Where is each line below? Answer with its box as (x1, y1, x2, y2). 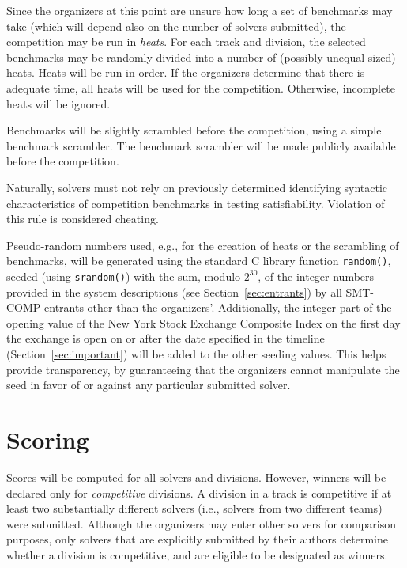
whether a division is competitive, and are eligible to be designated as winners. (6, 546, 388, 562)
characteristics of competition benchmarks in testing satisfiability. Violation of (6, 195, 385, 211)
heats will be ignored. (6, 95, 111, 112)
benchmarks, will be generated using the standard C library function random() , (6, 252, 391, 269)
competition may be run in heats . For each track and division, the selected (6, 33, 366, 50)
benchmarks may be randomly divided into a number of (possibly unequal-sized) (6, 48, 396, 65)
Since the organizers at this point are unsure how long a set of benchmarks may (6, 2, 393, 18)
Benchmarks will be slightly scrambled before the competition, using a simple (6, 122, 382, 138)
